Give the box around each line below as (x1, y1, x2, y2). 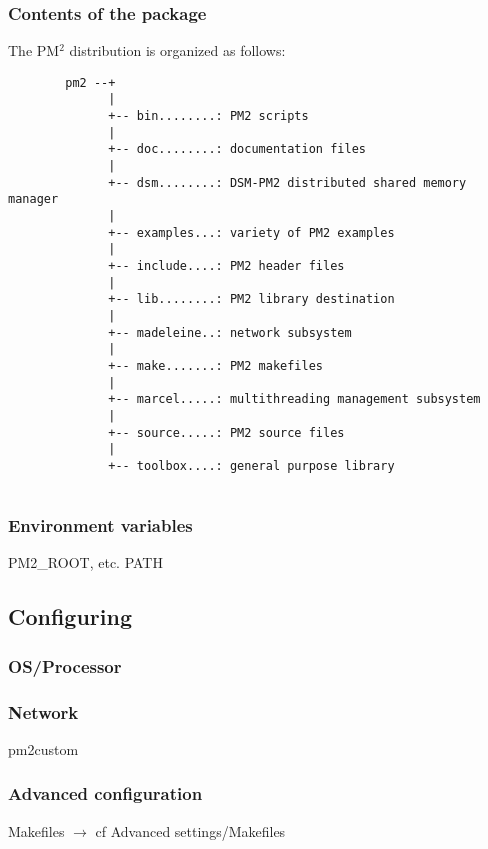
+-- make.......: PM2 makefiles (108, 358, 323, 373)
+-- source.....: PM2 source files (108, 425, 345, 440)
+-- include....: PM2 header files (108, 259, 345, 274)
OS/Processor (8, 653, 122, 678)
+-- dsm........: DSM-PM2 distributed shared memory (108, 175, 467, 190)
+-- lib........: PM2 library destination (108, 292, 395, 307)
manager (8, 192, 59, 207)
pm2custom (8, 738, 79, 759)
